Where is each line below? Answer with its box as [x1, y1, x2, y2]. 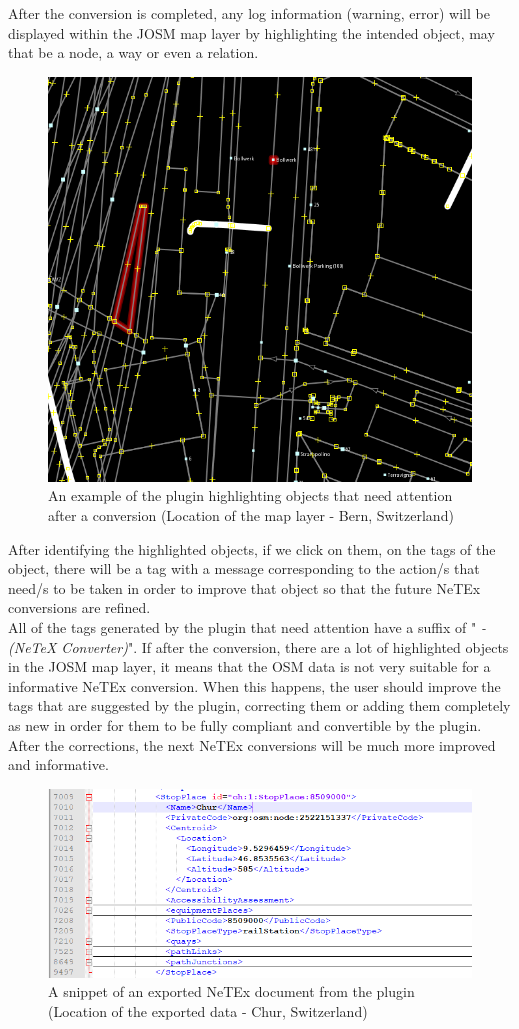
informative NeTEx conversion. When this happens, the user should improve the [8, 675, 501, 696]
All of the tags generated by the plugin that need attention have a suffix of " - [8, 617, 486, 638]
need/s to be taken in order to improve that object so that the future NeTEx [8, 577, 481, 598]
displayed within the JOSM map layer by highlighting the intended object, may [8, 22, 495, 43]
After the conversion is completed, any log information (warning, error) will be [8, 3, 490, 23]
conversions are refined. [8, 597, 151, 618]
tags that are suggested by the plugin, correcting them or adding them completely [8, 695, 511, 716]
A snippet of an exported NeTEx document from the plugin [48, 981, 415, 1002]
